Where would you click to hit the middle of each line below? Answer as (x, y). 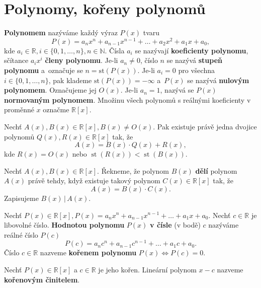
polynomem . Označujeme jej (50, 90)
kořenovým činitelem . (42, 279)
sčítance (16, 60)
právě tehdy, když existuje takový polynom (94, 181)
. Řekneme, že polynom (133, 170)
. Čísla (115, 50)
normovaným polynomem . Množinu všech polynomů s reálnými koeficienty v (127, 99)
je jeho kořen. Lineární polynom (147, 269)
